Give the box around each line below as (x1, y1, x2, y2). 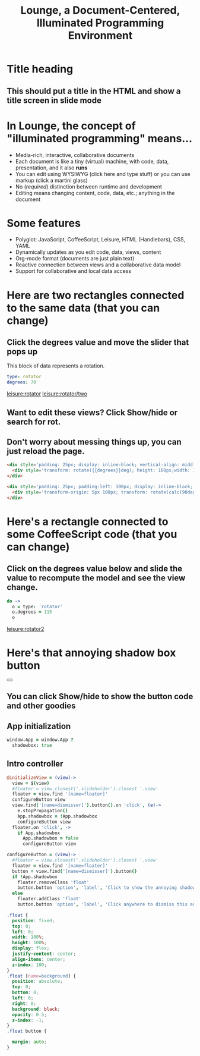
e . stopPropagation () (17, 808, 68, 814)
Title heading (7, 62, 74, 76)
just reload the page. (7, 446, 85, 456)
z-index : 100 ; (12, 961, 47, 968)
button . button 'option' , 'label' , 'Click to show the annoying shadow (17, 885, 196, 891)
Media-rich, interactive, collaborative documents (15, 151, 135, 158)
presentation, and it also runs (15, 164, 88, 171)
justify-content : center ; (12, 951, 77, 957)
